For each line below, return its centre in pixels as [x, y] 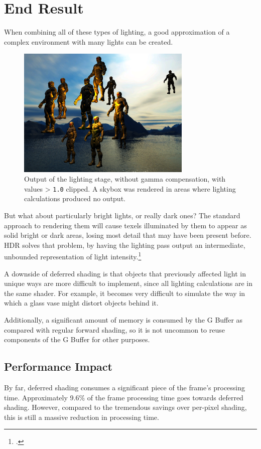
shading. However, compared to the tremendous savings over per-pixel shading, [125, 407]
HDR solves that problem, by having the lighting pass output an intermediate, [125, 245]
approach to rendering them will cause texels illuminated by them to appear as [125, 225]
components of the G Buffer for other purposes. [77, 339]
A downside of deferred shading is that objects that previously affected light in [125, 273]
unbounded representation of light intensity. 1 [73, 256]
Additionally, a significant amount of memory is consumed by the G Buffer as [123, 320]
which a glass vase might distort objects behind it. [81, 303]
